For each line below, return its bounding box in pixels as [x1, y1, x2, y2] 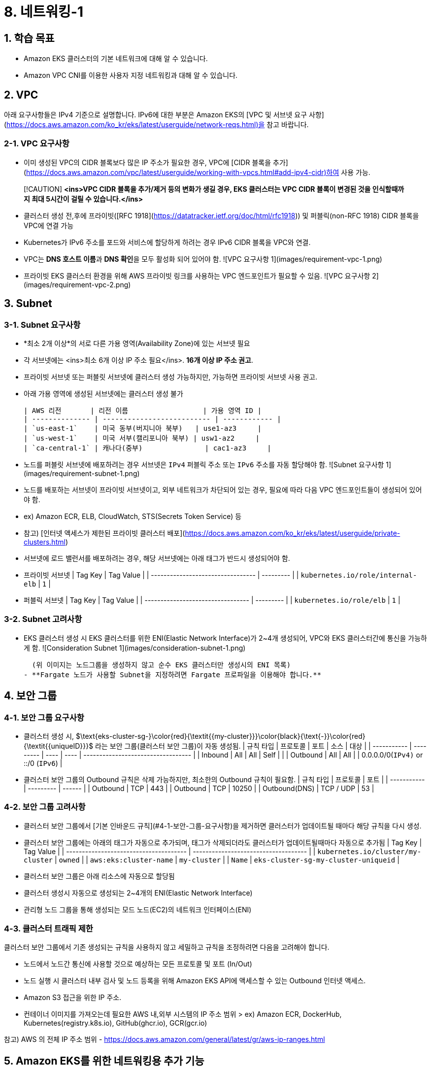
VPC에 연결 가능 [24, 221, 74, 230]
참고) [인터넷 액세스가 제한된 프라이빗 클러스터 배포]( [24, 528, 185, 537]
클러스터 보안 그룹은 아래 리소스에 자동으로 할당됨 [24, 871, 175, 880]
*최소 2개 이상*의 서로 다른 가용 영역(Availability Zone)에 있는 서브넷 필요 [24, 339, 250, 347]
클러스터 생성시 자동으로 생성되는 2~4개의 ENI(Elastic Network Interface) [24, 888, 253, 897]
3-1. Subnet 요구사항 [4, 319, 81, 330]
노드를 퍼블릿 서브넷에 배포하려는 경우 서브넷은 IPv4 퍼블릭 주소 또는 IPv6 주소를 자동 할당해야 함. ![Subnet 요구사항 [24, 460, 384, 469]
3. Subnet [4, 297, 52, 310]
